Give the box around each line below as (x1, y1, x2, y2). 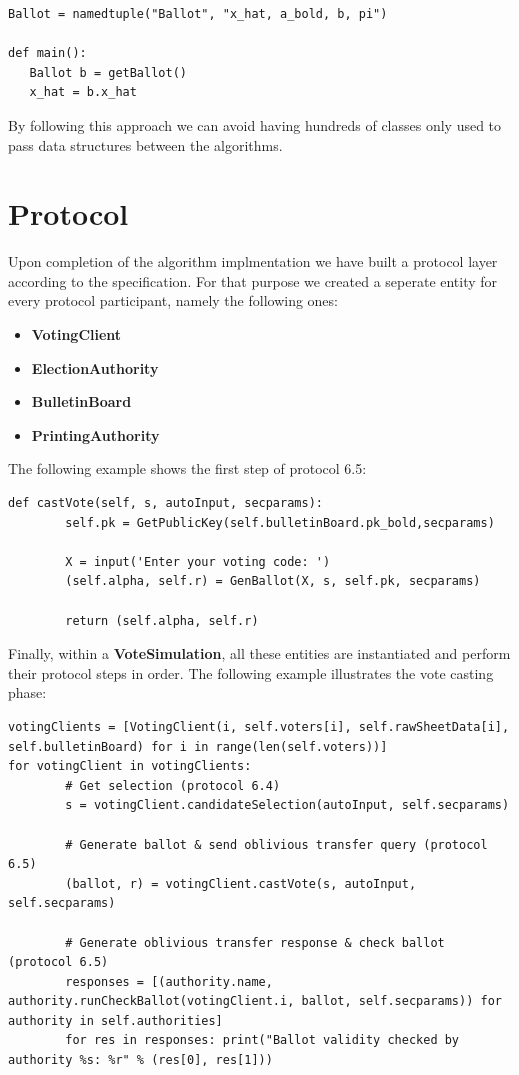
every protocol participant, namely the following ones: (8, 290, 338, 311)
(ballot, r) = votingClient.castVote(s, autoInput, (65, 876, 417, 891)
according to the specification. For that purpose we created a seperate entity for (8, 270, 498, 291)
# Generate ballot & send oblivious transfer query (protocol (65, 837, 488, 852)
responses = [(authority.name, (65, 974, 273, 989)
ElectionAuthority (31, 357, 159, 378)
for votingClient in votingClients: (8, 759, 252, 774)
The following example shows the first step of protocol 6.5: (8, 458, 367, 479)
